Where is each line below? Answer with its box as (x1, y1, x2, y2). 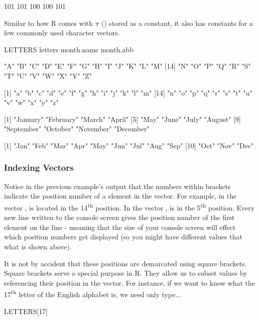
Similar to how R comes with (4, 17, 93, 28)
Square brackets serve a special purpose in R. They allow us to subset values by (4, 268, 248, 278)
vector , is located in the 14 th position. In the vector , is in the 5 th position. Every (4, 201, 255, 213)
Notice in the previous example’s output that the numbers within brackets (4, 181, 231, 191)
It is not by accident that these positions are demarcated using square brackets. (4, 258, 247, 268)
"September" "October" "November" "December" (4, 123, 149, 134)
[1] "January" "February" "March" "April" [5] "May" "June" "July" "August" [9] (4, 113, 241, 124)
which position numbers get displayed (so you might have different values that (4, 231, 243, 242)
